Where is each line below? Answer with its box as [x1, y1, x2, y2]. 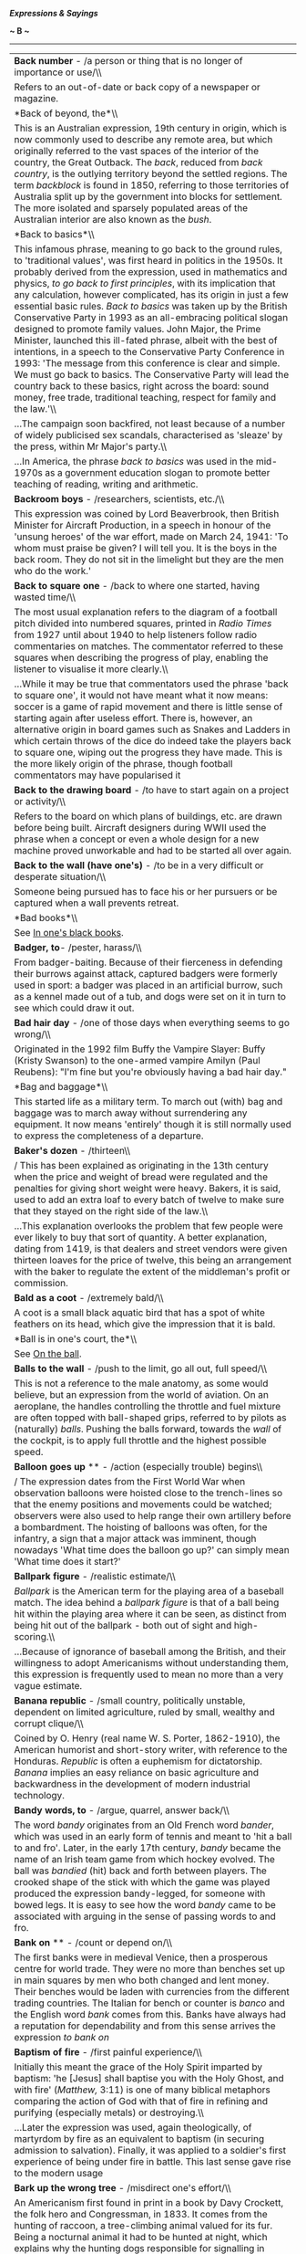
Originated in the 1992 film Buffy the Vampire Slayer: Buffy [14, 1043, 266, 1055]
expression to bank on [14, 2031, 109, 2043]
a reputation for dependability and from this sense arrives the [14, 2019, 276, 2032]
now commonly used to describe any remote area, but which [14, 133, 273, 145]
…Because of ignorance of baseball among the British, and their [14, 1645, 287, 1658]
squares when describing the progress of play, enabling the [14, 652, 269, 664]
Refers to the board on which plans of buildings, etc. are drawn [14, 810, 282, 823]
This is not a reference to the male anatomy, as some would [14, 1378, 269, 1389]
